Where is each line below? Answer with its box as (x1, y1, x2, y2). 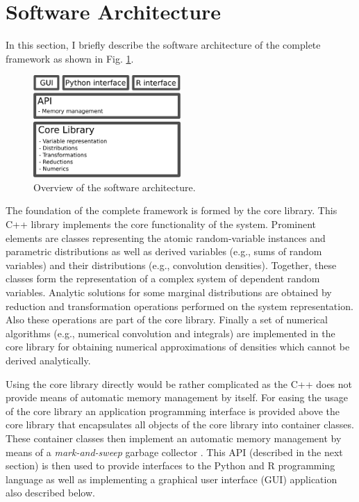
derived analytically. (6, 353, 91, 368)
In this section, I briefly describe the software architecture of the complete (6, 38, 321, 52)
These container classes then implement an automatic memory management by (6, 430, 342, 445)
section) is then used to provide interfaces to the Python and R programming (6, 458, 335, 473)
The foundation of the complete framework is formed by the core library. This (6, 203, 337, 218)
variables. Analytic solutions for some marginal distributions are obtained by (6, 285, 332, 300)
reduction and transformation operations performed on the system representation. (6, 298, 353, 313)
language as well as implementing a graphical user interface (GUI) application (6, 471, 337, 486)
